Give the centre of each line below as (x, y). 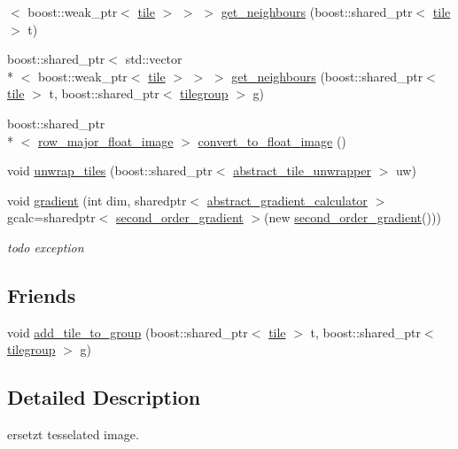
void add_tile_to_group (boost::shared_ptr (128, 332)
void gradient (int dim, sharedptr (97, 200)
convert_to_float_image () (272, 140)
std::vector (154, 59)
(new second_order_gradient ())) (353, 217)
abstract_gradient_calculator (287, 200)
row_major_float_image (106, 140)
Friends (42, 294)
